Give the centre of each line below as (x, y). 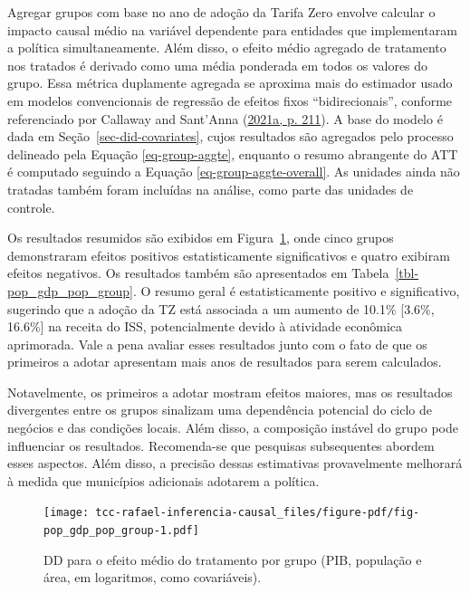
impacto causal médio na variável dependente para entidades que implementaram (232, 29)
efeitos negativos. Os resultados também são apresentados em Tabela (198, 273)
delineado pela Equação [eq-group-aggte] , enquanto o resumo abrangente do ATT (233, 153)
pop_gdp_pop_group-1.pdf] (121, 531)
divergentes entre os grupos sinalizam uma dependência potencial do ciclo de (220, 410)
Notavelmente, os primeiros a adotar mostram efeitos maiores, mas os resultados (230, 392)
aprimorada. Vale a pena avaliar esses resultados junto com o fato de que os (217, 344)
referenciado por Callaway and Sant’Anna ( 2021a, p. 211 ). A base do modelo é (225, 118)
